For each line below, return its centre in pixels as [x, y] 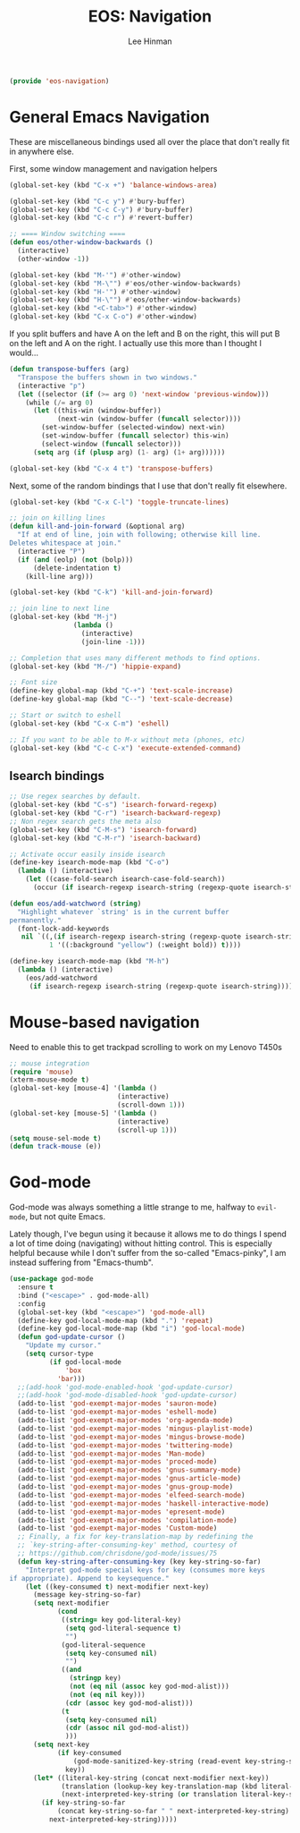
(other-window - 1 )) [54, 259]
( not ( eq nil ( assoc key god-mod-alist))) [149, 1687]
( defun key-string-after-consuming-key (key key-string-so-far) [139, 1561]
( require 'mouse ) [42, 1072]
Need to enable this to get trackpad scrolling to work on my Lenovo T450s [146, 1047]
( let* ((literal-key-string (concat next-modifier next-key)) [151, 1778]
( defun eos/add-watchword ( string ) [75, 904]
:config [32, 1303]
